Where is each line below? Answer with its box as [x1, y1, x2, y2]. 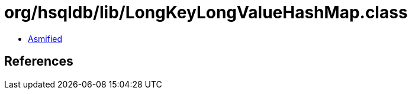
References [4, 54, 73, 69]
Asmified [28, 33, 63, 44]
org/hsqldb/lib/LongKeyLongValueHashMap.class [4, 2, 408, 22]
